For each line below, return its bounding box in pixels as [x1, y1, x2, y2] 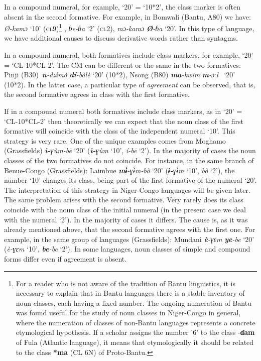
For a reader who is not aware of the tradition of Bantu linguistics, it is [16, 278, 236, 288]
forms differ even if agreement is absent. [4, 253, 127, 264]
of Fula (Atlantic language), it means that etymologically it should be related [16, 337, 254, 347]
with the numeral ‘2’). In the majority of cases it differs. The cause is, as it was [4, 214, 248, 224]
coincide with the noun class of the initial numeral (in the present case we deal [4, 204, 246, 214]
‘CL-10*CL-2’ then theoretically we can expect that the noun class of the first [4, 115, 244, 126]
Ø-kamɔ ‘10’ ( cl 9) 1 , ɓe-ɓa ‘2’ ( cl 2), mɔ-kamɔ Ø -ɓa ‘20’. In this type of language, [4, 22, 254, 33]
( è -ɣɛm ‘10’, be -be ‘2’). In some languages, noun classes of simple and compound [4, 244, 250, 254]
